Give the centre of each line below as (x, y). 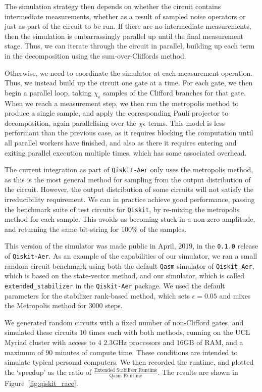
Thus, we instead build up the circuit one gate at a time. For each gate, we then (129, 83)
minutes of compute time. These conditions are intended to (146, 352)
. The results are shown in (198, 372)
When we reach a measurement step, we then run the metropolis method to (122, 103)
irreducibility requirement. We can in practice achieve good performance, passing (130, 199)
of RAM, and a (220, 342)
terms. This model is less (187, 122)
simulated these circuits (41, 332)
